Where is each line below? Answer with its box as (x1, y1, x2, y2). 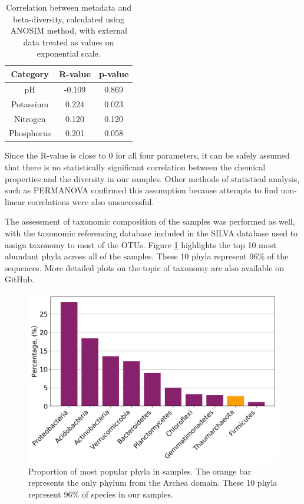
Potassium (11, 97, 49, 110)
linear (5, 195, 25, 207)
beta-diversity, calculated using (13, 12, 125, 25)
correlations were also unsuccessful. (27, 195, 154, 207)
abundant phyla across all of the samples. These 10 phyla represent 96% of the (5, 250, 289, 262)
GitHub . (5, 273, 35, 285)
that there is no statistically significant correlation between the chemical (5, 161, 266, 173)
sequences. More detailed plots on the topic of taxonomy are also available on (5, 261, 285, 274)
